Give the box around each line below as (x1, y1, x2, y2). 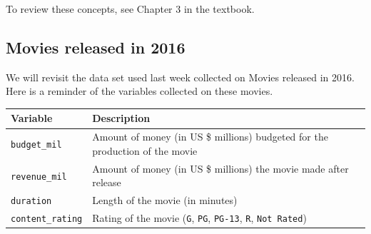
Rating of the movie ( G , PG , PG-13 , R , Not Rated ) (92, 210, 307, 225)
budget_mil (11, 140, 62, 151)
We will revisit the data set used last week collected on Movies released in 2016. (6, 69, 355, 84)
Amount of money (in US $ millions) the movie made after (92, 161, 349, 175)
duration (11, 196, 52, 207)
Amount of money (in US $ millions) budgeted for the (92, 129, 328, 144)
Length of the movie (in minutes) (92, 193, 238, 208)
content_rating (11, 214, 83, 225)
